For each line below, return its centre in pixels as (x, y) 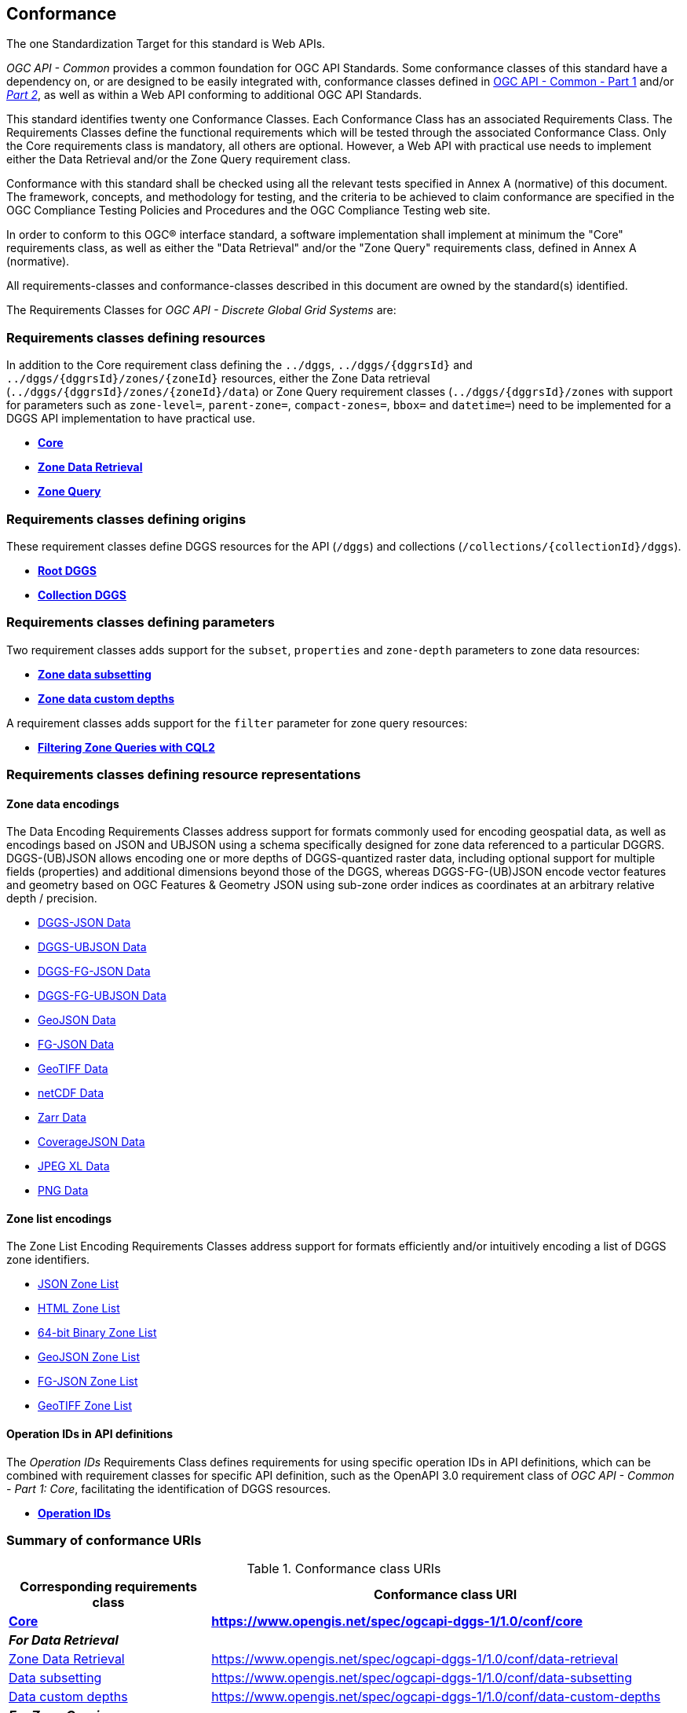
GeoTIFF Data (73, 1069)
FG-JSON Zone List (88, 1382)
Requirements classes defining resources (136, 337)
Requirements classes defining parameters (141, 622)
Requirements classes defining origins (126, 519)
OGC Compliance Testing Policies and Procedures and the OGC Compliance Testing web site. (248, 210)
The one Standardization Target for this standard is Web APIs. (166, 44)
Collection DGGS (82, 595)
